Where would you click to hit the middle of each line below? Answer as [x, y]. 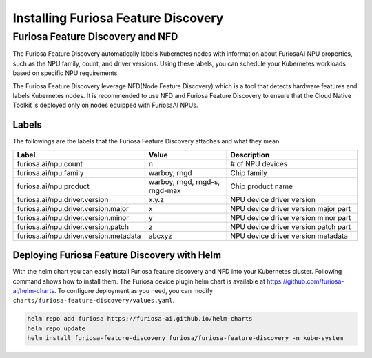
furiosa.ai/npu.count [50, 163]
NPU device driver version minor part [291, 217]
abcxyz [160, 236]
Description [250, 155]
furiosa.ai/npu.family [50, 172]
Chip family [249, 172]
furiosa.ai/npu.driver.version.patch [73, 226]
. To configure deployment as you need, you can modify [134, 290]
